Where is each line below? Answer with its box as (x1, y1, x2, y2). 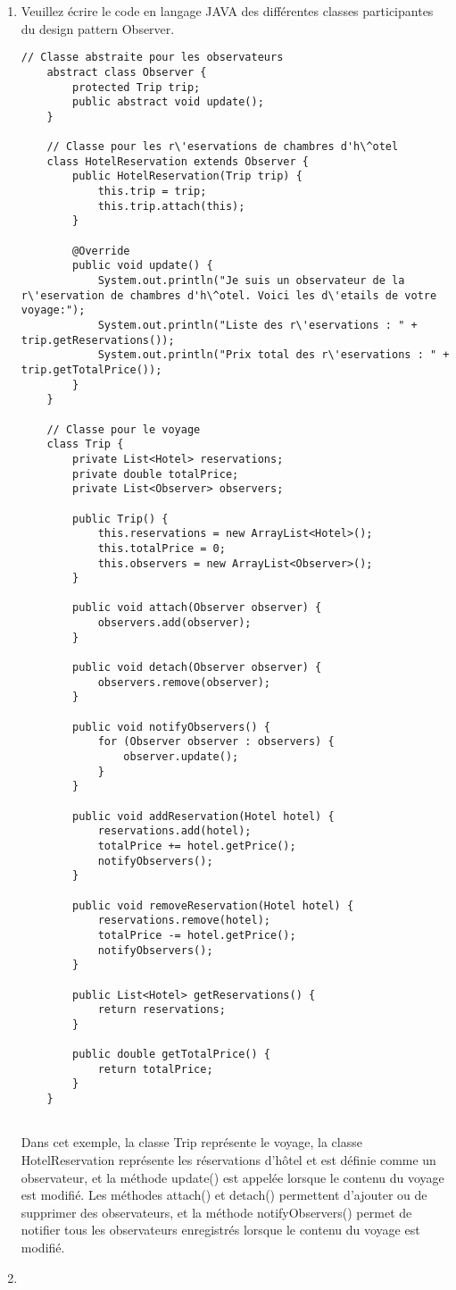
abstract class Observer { (46, 65, 207, 79)
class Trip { (46, 438, 124, 451)
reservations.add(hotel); (97, 825, 252, 838)
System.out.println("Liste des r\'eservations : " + (97, 319, 418, 331)
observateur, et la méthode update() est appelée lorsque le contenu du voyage (21, 1168, 444, 1186)
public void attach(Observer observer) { (72, 601, 322, 615)
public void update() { (72, 259, 213, 272)
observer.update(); (123, 750, 239, 764)
